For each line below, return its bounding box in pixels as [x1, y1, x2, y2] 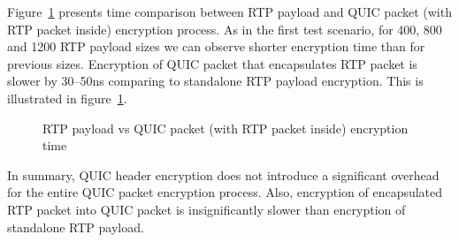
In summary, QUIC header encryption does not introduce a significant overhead [7, 165, 440, 184]
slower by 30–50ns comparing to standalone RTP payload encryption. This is [7, 72, 424, 90]
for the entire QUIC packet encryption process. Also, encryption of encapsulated [7, 183, 443, 201]
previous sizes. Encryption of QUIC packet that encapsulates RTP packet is [7, 54, 417, 72]
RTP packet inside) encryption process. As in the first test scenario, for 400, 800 [7, 19, 442, 38]
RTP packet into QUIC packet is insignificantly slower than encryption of [7, 200, 406, 218]
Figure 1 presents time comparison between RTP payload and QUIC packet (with [7, 3, 452, 20]
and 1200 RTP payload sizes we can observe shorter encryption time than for [7, 37, 425, 56]
